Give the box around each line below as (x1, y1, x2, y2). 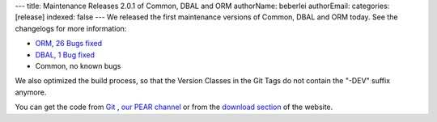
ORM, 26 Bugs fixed (35, 39, 103, 48)
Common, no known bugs (35, 61, 121, 70)
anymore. (15, 87, 47, 97)
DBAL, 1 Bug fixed (35, 49, 95, 60)
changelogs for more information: (15, 23, 127, 33)
